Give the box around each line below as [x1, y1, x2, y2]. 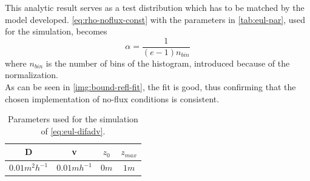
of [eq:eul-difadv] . [41, 124, 106, 137]
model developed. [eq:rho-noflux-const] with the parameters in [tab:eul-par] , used [5, 13, 306, 25]
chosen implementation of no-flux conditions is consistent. [5, 92, 220, 105]
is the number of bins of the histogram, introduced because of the [45, 56, 290, 69]
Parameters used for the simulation [8, 113, 138, 125]
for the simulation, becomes [5, 25, 107, 38]
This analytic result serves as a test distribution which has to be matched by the [5, 1, 305, 13]
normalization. [5, 68, 58, 81]
